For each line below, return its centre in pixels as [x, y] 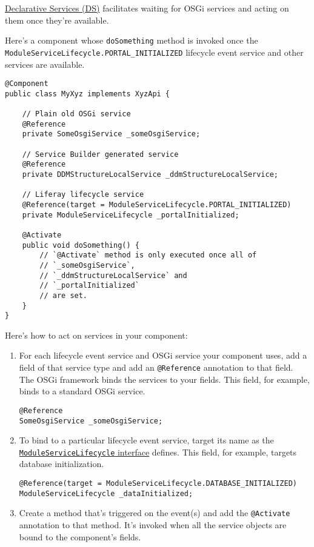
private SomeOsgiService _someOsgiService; [111, 134]
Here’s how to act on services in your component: [96, 335]
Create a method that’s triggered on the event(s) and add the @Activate [155, 513]
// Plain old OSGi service [76, 114]
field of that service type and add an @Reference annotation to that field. [156, 367]
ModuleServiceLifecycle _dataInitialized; [106, 493]
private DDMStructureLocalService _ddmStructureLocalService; [150, 174]
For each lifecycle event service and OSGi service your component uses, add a [163, 355]
